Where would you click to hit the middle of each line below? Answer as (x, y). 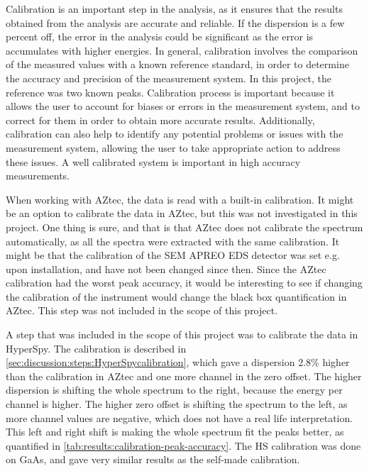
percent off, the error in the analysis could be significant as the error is (160, 37)
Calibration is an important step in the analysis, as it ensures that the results (174, 9)
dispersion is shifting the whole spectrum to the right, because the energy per (174, 390)
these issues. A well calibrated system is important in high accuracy (153, 161)
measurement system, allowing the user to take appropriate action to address (173, 147)
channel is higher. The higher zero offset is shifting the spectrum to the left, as (177, 404)
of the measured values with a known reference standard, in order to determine (177, 64)
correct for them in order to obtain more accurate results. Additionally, (160, 120)
